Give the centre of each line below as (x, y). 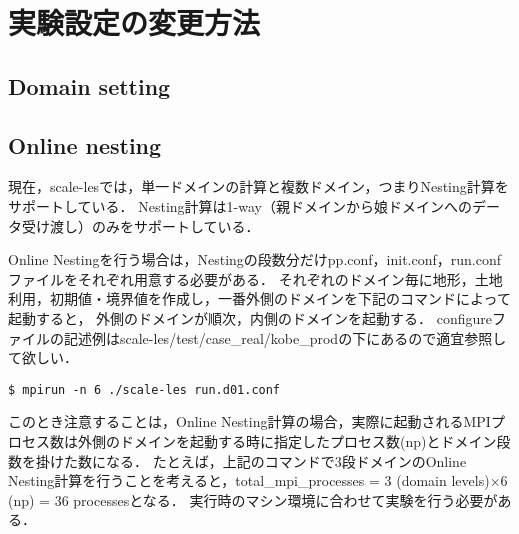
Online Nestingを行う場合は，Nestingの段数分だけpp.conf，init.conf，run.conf (254, 259)
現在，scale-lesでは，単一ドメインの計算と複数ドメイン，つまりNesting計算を (258, 186)
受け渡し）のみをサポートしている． (140, 225)
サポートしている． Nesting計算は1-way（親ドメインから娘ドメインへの (240, 205)
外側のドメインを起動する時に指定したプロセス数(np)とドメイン (287, 440)
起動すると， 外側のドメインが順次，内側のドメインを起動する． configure (250, 317)
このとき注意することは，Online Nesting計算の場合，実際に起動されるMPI (249, 421)
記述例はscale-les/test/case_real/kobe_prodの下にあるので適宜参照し (285, 337)
